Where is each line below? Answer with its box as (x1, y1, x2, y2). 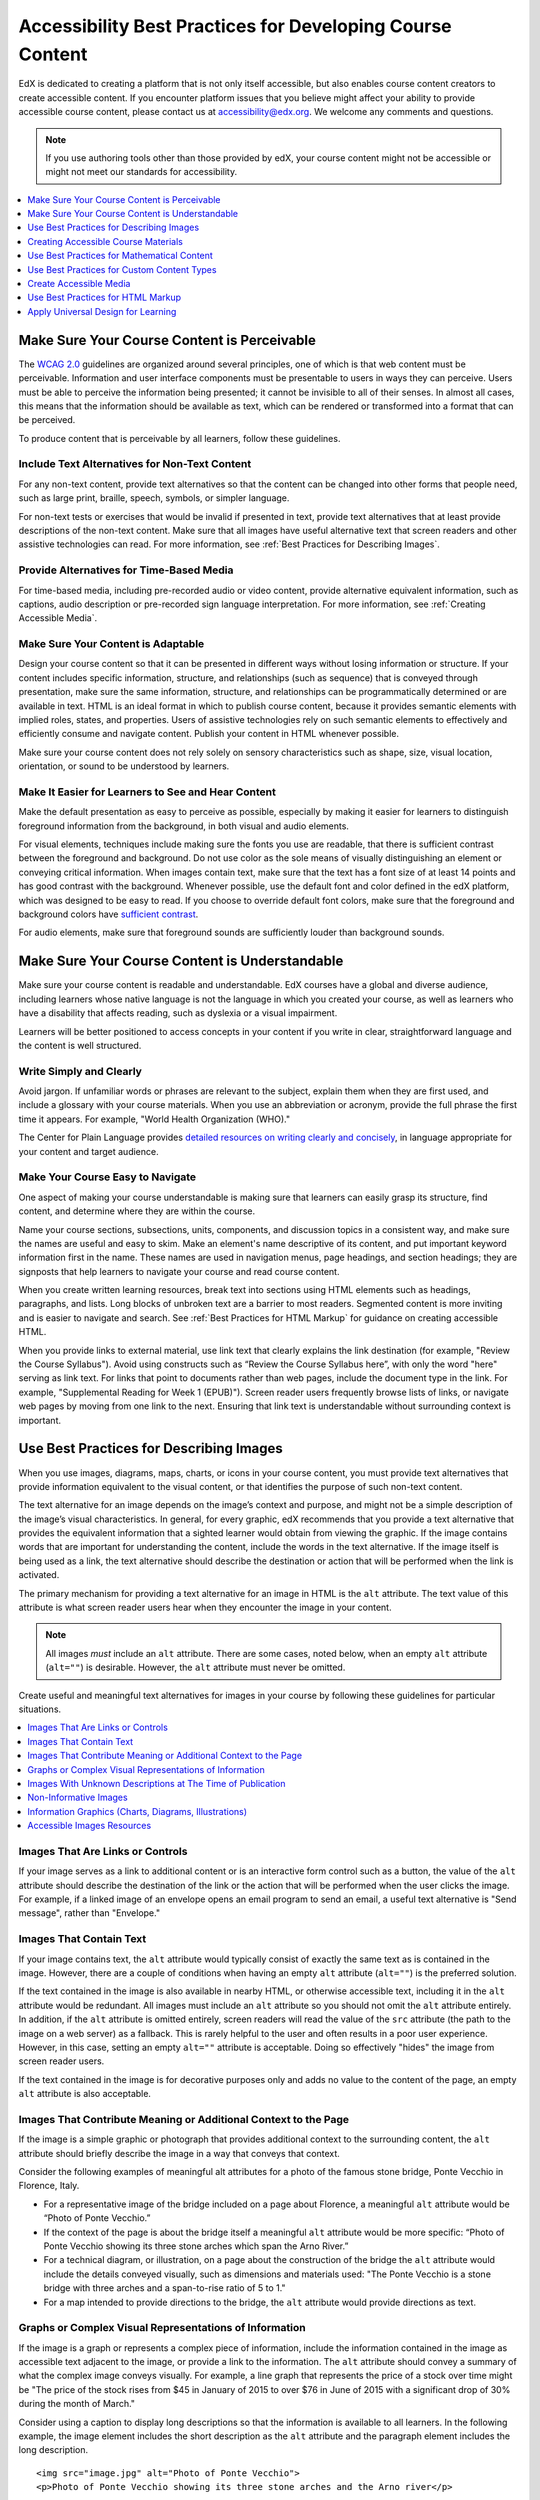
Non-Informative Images (27, 1791, 129, 1804)
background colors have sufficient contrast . (18, 908, 199, 920)
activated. (18, 1569, 60, 1581)
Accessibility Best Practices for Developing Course (18, 15, 452, 37)
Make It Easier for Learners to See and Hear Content (18, 785, 277, 799)
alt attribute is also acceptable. (18, 2088, 152, 2100)
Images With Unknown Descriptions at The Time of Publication (27, 1777, 286, 1789)
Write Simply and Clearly (18, 1064, 142, 1078)
